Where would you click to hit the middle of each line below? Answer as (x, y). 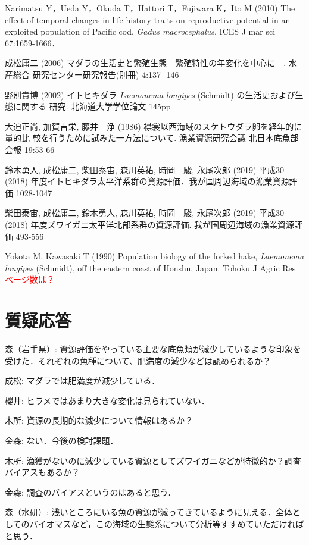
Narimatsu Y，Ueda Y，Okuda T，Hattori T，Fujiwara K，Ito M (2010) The (150, 8)
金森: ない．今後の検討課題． (62, 440)
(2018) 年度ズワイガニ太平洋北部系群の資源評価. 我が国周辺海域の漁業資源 (150, 224)
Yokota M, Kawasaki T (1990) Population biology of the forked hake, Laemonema (154, 256)
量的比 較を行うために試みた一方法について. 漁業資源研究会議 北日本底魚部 (152, 138)
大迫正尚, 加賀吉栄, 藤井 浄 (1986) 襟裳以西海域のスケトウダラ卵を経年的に (154, 126)
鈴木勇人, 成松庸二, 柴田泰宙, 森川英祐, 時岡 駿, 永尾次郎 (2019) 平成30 (144, 169)
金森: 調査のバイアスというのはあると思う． (90, 492)
